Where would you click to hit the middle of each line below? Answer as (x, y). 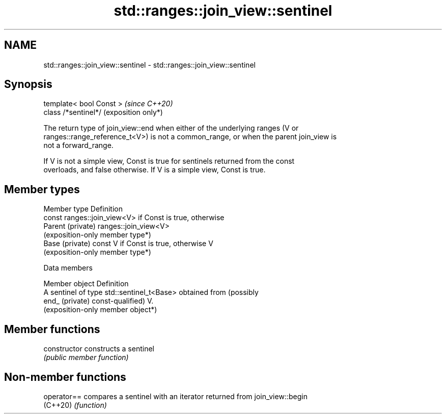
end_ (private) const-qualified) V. (99, 301)
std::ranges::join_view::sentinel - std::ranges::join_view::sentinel (149, 65)
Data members (68, 268)
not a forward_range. (78, 145)
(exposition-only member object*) (100, 310)
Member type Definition (83, 209)
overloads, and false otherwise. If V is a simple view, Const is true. (155, 170)
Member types (42, 189)
